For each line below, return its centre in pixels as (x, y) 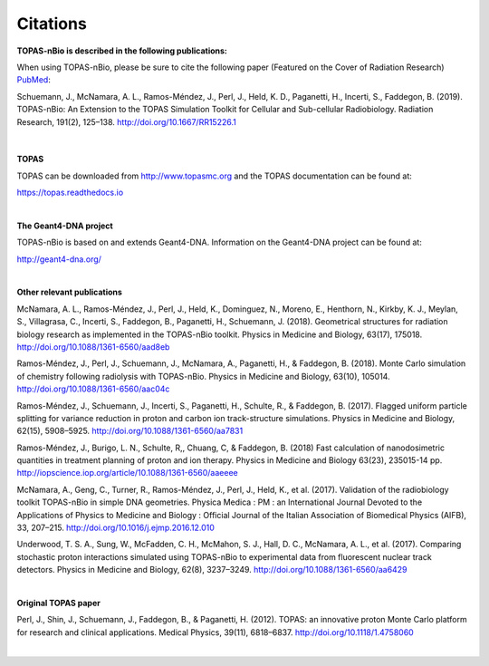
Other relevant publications (69, 292)
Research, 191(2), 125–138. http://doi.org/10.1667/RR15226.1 (127, 121)
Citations (52, 24)
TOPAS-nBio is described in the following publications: (122, 51)
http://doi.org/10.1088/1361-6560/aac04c (93, 389)
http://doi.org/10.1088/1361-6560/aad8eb (93, 347)
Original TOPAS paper (59, 603)
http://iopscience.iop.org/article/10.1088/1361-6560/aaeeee (128, 473)
